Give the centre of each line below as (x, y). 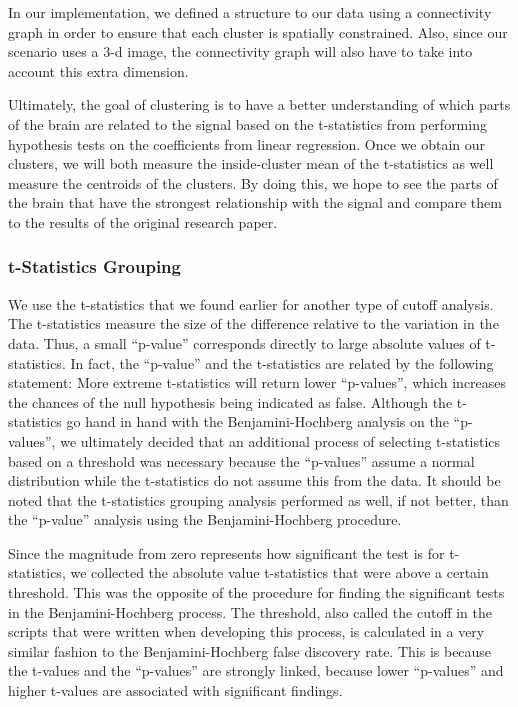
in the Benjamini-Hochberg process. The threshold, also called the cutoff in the (250, 611)
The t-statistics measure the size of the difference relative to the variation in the (253, 323)
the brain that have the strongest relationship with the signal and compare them (255, 202)
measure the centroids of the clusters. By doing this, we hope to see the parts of (253, 182)
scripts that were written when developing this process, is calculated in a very (246, 631)
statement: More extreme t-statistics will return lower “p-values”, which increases (257, 382)
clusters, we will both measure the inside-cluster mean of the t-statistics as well (251, 163)
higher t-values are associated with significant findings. (175, 690)
